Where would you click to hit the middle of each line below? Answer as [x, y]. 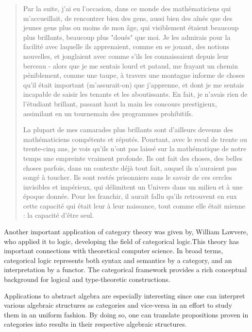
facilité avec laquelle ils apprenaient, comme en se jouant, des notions [126, 46]
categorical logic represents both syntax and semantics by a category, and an [118, 260]
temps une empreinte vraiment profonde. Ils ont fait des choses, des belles [133, 158]
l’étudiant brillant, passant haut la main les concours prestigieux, [120, 103]
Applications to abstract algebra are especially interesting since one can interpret [125, 295]
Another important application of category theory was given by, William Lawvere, [126, 232]
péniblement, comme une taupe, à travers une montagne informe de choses [134, 75]
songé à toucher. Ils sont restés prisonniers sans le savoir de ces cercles [127, 177]
